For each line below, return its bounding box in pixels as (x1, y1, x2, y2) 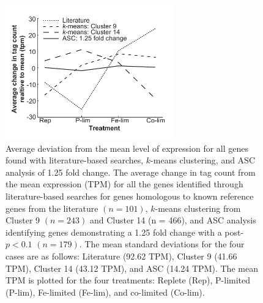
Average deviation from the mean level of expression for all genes (6, 141, 249, 154)
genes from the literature (6, 201, 98, 214)
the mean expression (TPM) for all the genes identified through (6, 178, 243, 190)
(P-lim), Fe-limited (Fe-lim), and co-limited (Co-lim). (6, 285, 205, 298)
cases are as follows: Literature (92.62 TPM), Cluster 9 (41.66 (6, 250, 237, 262)
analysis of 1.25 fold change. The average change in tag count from (6, 165, 256, 178)
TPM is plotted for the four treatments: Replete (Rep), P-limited (6, 274, 251, 286)
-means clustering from (155, 201, 241, 214)
